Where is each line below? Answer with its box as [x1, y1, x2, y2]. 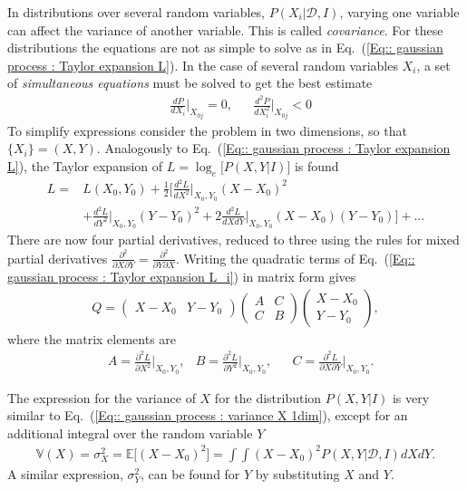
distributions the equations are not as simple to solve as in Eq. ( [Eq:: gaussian [7, 38, 443, 57]
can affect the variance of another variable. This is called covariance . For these [7, 20, 443, 39]
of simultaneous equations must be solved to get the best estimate [7, 73, 373, 92]
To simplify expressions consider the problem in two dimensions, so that [7, 120, 407, 139]
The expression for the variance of [7, 388, 196, 407]
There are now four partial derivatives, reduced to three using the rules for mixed [7, 230, 460, 249]
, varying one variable [339, 3, 460, 21]
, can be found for [141, 464, 240, 483]
